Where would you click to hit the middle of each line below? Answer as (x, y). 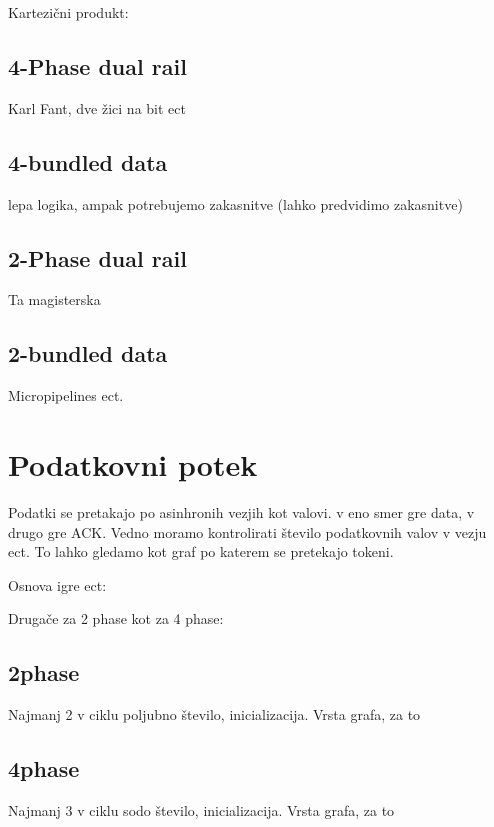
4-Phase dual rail (97, 65)
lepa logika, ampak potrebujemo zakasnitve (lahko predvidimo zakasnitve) (235, 203)
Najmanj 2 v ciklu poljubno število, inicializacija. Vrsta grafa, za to (214, 714)
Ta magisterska (54, 299)
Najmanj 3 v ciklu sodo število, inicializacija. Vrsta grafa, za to (201, 809)
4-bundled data (88, 161)
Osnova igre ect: (57, 584)
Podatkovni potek (133, 463)
